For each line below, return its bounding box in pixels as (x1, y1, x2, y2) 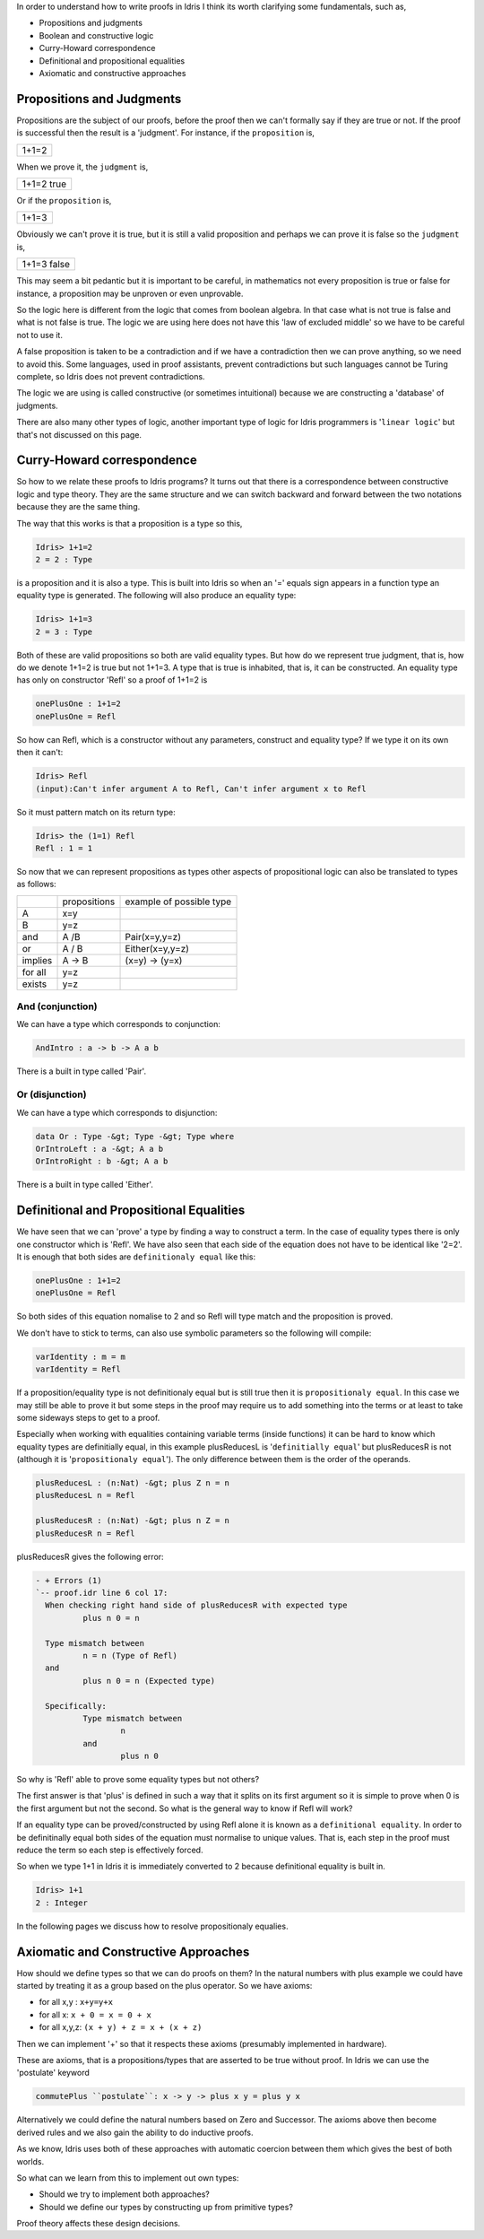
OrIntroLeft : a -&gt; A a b (35, 1144, 164, 1154)
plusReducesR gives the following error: (16, 1551, 165, 1562)
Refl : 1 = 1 (35, 843, 93, 853)
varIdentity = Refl (35, 1364, 121, 1374)
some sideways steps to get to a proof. (16, 1412, 160, 1423)
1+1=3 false (22, 258, 71, 271)
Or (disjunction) (16, 1088, 87, 1101)
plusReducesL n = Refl (35, 1490, 135, 1501)
